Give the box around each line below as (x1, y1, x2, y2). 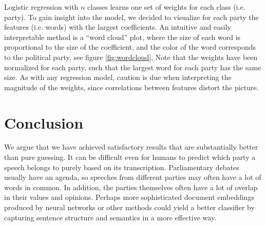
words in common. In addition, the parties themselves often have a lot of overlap (4, 181, 258, 192)
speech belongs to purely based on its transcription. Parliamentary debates (4, 161, 239, 172)
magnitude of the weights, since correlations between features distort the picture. (4, 81, 259, 92)
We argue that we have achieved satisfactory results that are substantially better (4, 141, 258, 152)
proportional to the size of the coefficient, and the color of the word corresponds (4, 42, 256, 52)
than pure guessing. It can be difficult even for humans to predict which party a (4, 152, 256, 162)
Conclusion (4, 112, 84, 133)
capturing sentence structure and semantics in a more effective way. (4, 212, 217, 222)
